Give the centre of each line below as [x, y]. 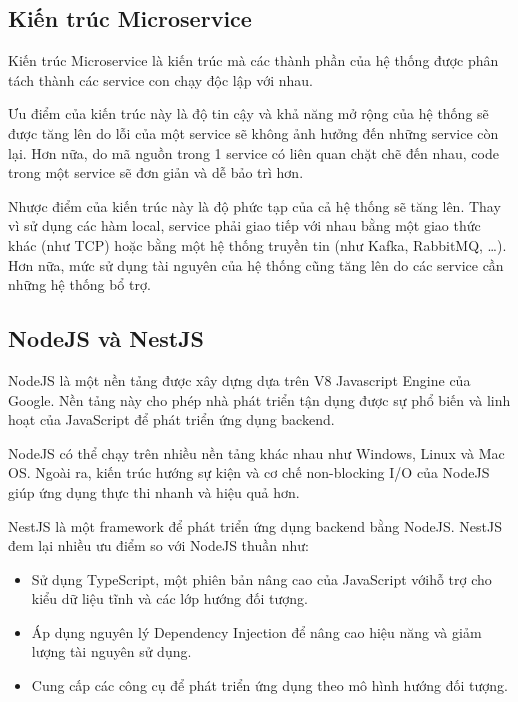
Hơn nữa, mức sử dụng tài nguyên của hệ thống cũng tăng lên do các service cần [256, 264]
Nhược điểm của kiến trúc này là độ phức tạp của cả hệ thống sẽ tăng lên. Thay [254, 205]
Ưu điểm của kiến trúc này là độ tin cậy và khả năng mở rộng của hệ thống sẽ [248, 113]
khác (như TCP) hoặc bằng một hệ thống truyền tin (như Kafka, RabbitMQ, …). [257, 244]
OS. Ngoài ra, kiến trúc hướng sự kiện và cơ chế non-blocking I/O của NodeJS [249, 472]
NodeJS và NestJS [106, 338]
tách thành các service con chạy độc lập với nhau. [160, 79]
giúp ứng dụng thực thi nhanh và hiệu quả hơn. [154, 491]
